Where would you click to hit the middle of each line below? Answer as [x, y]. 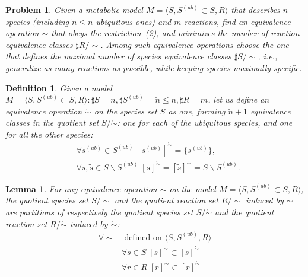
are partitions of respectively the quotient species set [99, 211]
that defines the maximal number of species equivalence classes [118, 56]
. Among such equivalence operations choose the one [195, 44]
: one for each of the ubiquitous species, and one [205, 122]
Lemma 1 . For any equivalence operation [81, 188]
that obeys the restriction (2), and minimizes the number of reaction [175, 33]
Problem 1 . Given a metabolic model [74, 9]
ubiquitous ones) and [134, 21]
